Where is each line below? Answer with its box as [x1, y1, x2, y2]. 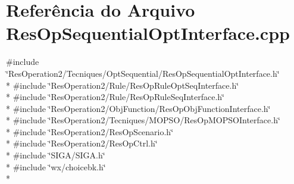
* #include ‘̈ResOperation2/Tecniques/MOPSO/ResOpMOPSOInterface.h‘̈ [6, 114, 280, 126]
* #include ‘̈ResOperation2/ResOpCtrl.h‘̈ [6, 137, 158, 149]
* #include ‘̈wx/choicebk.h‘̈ [6, 160, 106, 173]
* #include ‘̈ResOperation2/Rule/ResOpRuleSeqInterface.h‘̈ [6, 91, 224, 103]
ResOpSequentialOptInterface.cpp [6, 21, 290, 45]
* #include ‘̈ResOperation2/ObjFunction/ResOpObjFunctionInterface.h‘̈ [6, 102, 271, 114]
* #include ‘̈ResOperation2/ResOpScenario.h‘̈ [6, 125, 174, 138]
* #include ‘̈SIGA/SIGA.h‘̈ [6, 149, 105, 161]
